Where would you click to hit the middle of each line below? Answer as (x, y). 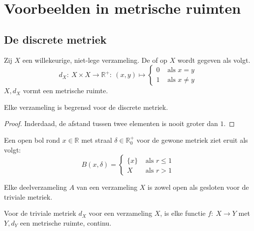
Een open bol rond (32, 140)
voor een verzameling (121, 213)
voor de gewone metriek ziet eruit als (192, 140)
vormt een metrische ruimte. (65, 90)
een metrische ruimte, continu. (66, 222)
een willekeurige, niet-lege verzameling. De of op (95, 60)
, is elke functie (183, 213)
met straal (97, 140)
